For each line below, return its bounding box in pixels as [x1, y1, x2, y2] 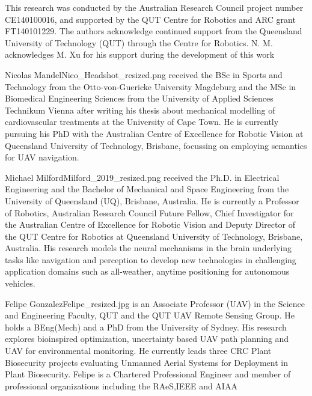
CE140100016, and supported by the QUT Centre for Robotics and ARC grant [5, 13, 296, 25]
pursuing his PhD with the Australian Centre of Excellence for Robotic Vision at [5, 127, 304, 139]
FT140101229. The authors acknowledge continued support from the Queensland [5, 25, 302, 37]
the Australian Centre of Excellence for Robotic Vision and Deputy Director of [5, 218, 295, 231]
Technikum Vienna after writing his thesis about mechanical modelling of [5, 103, 275, 116]
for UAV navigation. [5, 151, 79, 163]
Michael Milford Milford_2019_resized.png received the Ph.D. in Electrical [5, 171, 280, 183]
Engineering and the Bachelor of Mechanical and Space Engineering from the [5, 183, 289, 195]
